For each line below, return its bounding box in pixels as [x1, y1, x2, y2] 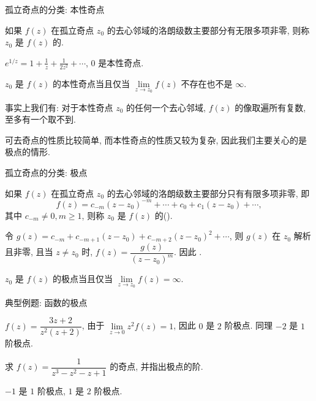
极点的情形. [5, 145, 50, 158]
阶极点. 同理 [224, 319, 273, 332]
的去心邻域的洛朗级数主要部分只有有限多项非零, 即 [107, 186, 310, 199]
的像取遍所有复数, [235, 101, 306, 113]
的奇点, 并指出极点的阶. [110, 360, 203, 373]
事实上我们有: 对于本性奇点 [5, 101, 113, 113]
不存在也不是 [181, 77, 233, 90]
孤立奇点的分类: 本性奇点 [5, 3, 105, 15]
